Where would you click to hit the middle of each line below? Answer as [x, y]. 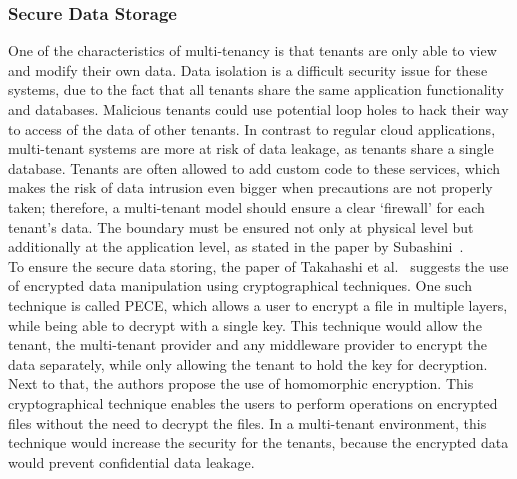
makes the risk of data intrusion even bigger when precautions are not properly [250, 187]
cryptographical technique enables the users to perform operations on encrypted [253, 402]
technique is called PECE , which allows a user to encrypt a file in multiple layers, [258, 304]
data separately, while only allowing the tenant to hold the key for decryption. [248, 363]
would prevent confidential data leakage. [131, 461]
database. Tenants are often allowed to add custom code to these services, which [254, 167]
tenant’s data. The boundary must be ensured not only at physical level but [241, 226]
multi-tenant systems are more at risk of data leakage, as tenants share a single [251, 148]
